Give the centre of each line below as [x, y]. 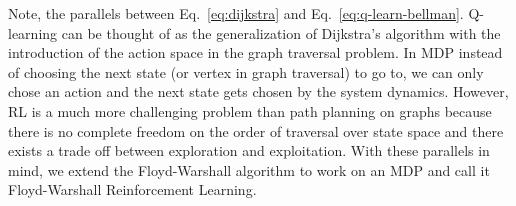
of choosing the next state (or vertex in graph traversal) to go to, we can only [246, 71]
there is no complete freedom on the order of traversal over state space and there [256, 130]
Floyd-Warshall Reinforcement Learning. [132, 189]
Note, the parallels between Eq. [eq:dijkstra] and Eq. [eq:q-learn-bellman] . [236, 13]
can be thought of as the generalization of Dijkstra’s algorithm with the [281, 32]
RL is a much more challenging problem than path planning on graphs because [250, 110]
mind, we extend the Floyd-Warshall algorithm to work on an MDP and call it [249, 169]
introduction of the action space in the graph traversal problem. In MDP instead [255, 52]
